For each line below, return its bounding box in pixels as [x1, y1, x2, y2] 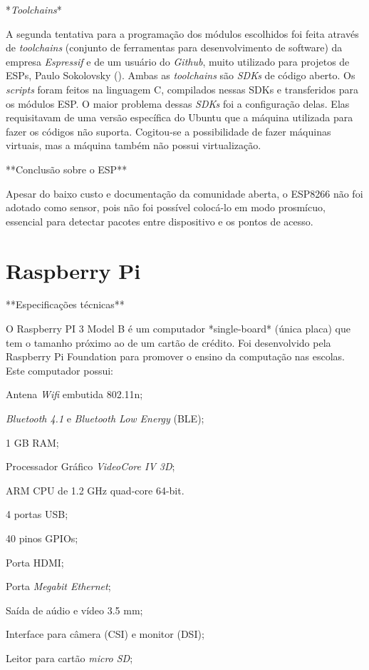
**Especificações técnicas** [6, 297, 125, 312]
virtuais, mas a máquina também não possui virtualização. [6, 138, 261, 153]
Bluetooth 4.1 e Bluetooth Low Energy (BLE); [6, 411, 204, 425]
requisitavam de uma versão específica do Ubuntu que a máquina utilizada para [6, 110, 353, 125]
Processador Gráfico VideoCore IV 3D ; [6, 459, 175, 474]
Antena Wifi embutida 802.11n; [6, 387, 143, 402]
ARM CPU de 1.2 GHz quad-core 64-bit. [6, 482, 184, 497]
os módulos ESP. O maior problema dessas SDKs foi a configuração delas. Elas [6, 96, 350, 111]
